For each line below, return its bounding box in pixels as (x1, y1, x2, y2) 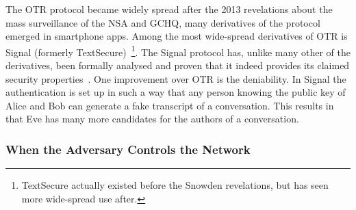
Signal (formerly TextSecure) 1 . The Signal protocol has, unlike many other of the (5, 42, 351, 59)
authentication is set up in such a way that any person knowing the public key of (5, 85, 346, 99)
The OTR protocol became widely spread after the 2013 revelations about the (5, 2, 333, 16)
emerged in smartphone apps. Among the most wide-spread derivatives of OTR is (5, 29, 348, 43)
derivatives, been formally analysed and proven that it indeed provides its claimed (5, 58, 350, 73)
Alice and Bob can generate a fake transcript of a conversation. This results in (5, 98, 334, 112)
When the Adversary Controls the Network (5, 140, 251, 157)
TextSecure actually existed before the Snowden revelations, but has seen (21, 178, 329, 192)
